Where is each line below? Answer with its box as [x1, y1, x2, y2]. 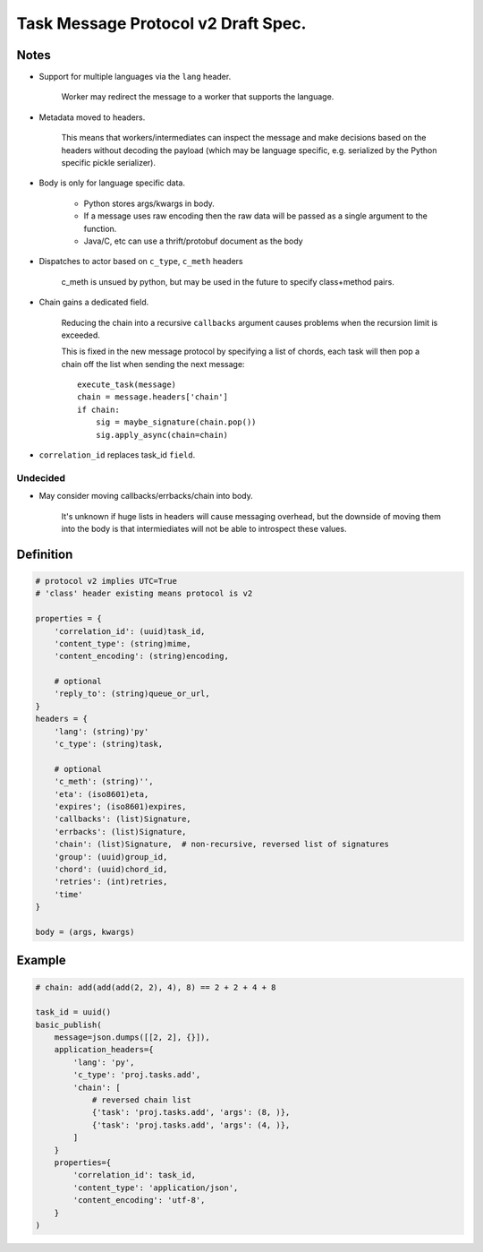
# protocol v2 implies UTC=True [35, 576, 178, 586]
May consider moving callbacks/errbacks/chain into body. [38, 491, 254, 502]
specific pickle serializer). [61, 158, 157, 168]
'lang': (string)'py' [54, 726, 149, 736]
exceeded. [61, 330, 100, 340]
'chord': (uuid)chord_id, [54, 864, 168, 874]
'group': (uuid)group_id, [54, 852, 168, 862]
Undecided [16, 471, 66, 484]
